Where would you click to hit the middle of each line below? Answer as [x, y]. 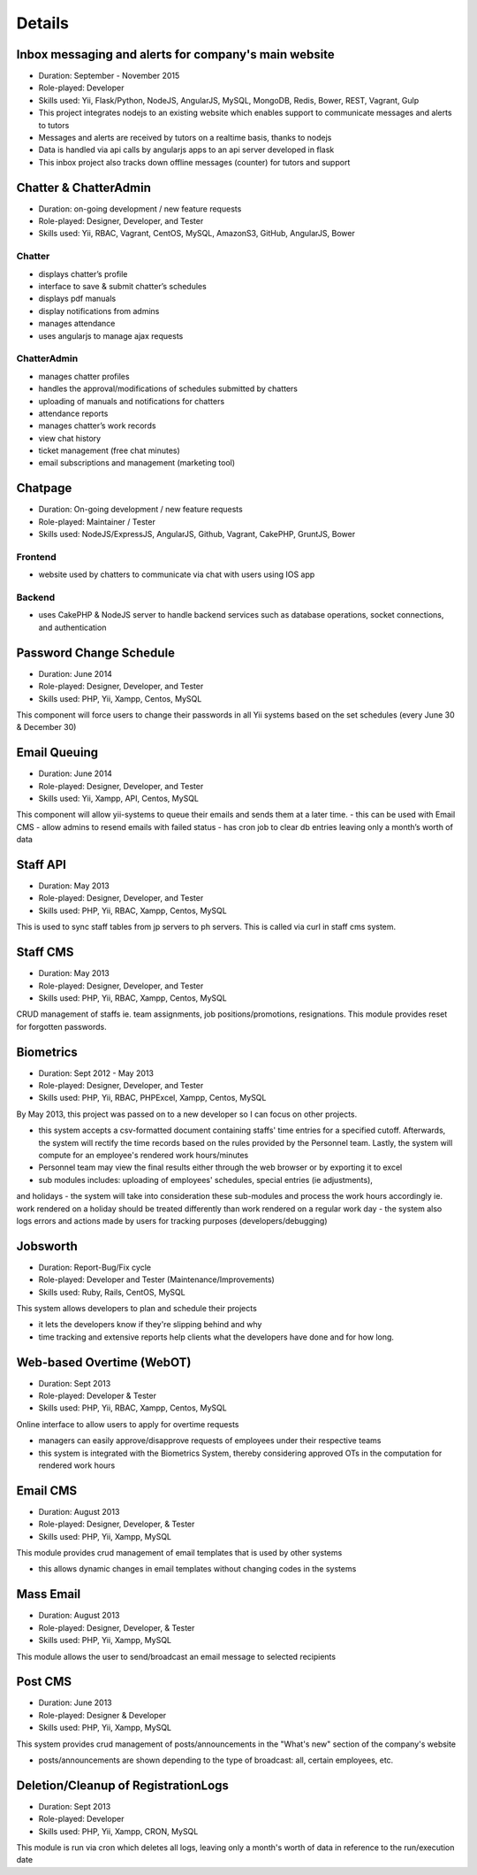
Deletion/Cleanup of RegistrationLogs [123, 1785]
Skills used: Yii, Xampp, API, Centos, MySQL [118, 798]
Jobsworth [47, 1246]
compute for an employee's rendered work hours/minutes [144, 1155]
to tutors [54, 125]
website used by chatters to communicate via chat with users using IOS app [177, 574]
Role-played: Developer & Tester [97, 1396]
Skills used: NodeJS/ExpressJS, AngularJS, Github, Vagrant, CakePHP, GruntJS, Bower [197, 534]
